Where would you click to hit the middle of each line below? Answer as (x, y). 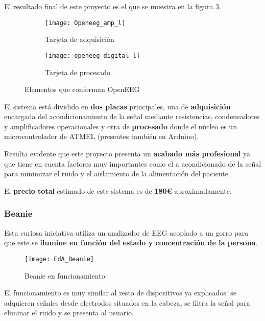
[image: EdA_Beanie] (59, 259)
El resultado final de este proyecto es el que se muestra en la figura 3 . (113, 6)
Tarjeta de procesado (78, 72)
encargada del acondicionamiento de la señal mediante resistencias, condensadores (132, 116)
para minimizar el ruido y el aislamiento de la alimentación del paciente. (117, 174)
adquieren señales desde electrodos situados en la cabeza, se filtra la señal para (127, 302)
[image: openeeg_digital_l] (93, 55)
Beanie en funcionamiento (65, 275)
